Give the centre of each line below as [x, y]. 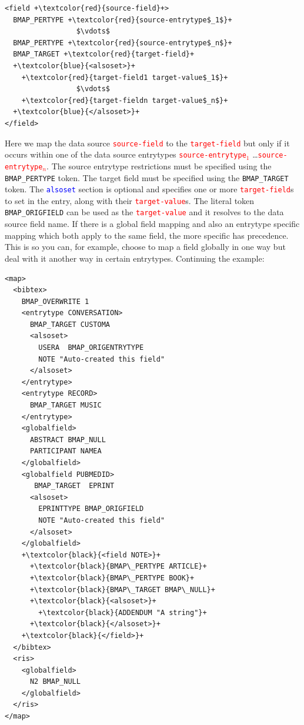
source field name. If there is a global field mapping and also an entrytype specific [152, 224]
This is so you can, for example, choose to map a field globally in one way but [145, 247]
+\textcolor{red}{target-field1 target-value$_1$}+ [125, 77]
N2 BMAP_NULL [55, 682]
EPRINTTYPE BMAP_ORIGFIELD [91, 509]
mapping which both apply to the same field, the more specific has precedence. [147, 235]
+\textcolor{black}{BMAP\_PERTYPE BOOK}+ [112, 578]
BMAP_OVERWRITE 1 [55, 301]
